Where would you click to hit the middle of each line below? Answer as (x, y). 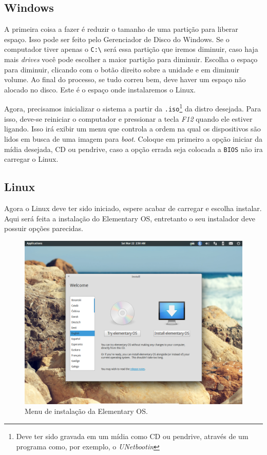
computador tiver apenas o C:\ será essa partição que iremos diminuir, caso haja (131, 49)
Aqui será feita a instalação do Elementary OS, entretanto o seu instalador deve (130, 218)
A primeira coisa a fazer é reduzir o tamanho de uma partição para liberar (121, 29)
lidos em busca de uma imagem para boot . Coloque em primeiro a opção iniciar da (133, 138)
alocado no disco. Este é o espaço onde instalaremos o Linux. (100, 89)
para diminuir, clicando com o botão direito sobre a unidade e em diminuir (122, 69)
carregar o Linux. (31, 159)
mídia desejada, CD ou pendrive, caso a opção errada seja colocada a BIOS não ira (133, 149)
